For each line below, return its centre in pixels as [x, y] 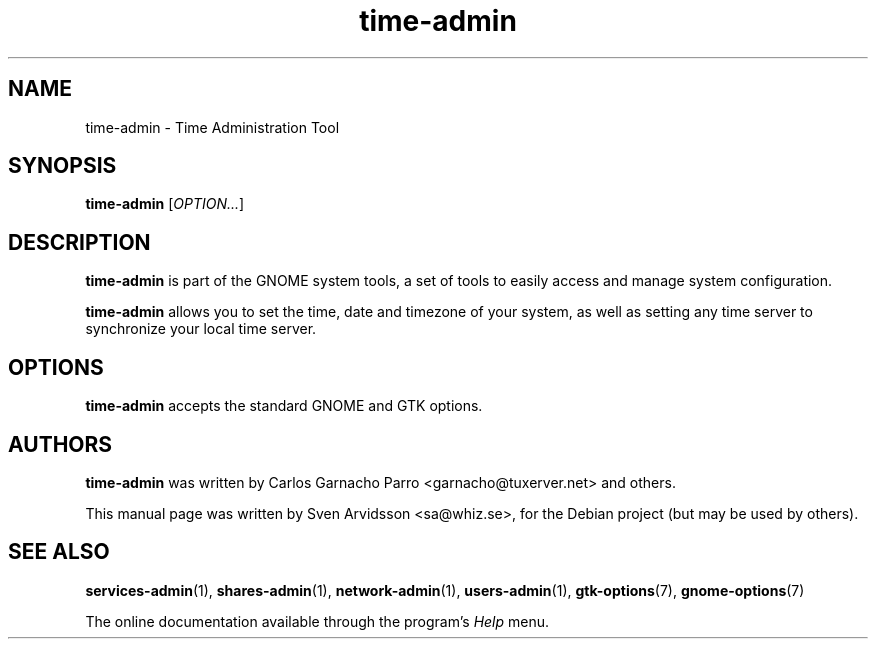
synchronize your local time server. [201, 329]
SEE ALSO [59, 552]
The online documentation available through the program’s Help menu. [317, 621]
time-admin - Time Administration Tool [212, 127]
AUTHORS [60, 444]
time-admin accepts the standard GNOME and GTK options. [284, 406]
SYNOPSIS [62, 166]
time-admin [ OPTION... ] [165, 204]
